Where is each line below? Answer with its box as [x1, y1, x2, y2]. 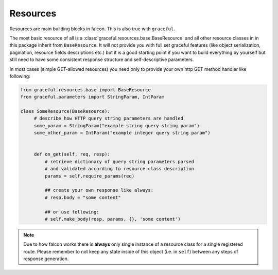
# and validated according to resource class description [44, 166, 195, 172]
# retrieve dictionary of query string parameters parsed [44, 159, 195, 164]
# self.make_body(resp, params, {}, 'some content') [44, 216, 181, 222]
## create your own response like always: [44, 187, 154, 193]
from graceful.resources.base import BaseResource [20, 87, 151, 92]
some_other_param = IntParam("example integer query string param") [33, 130, 211, 136]
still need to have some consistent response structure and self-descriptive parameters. [9, 56, 194, 63]
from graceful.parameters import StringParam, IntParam [20, 94, 165, 100]
